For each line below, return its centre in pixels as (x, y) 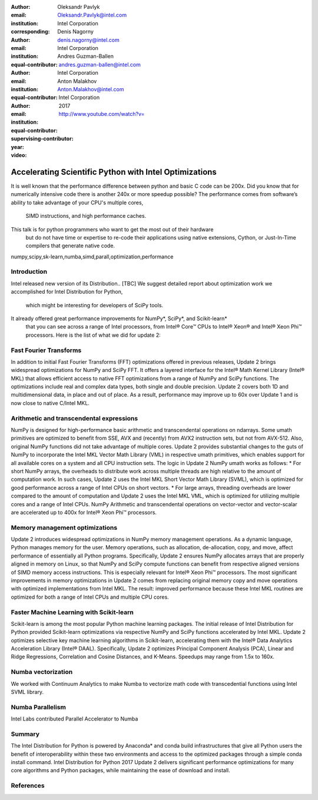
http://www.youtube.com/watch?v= (102, 114)
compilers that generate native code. (70, 246)
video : (19, 155)
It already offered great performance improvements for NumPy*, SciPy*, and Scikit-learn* (119, 318)
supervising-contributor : (42, 139)
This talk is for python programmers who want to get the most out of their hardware (112, 229)
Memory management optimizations (64, 527)
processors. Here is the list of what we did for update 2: (93, 335)
